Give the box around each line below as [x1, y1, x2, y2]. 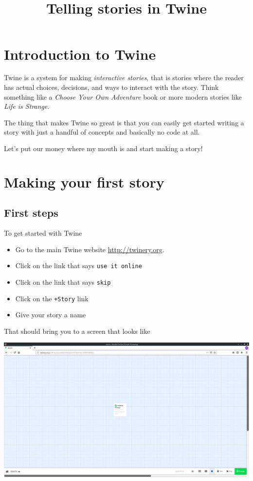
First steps [4, 205, 58, 220]
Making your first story [4, 172, 164, 191]
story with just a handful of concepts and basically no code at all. [4, 127, 200, 137]
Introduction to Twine [4, 44, 156, 64]
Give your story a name [15, 309, 86, 320]
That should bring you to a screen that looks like [4, 326, 150, 336]
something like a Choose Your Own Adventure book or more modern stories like [4, 91, 242, 102]
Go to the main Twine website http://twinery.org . [15, 244, 164, 254]
